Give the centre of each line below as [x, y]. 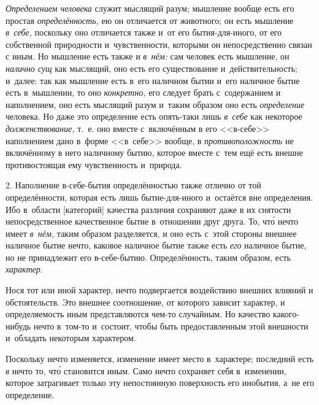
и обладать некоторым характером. [71, 338]
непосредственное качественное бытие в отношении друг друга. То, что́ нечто [152, 221]
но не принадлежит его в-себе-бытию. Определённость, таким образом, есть [148, 257]
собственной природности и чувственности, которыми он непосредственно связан [159, 44]
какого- [286, 314]
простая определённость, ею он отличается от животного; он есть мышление [150, 20]
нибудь [18, 326]
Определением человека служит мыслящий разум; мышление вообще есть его [150, 8]
